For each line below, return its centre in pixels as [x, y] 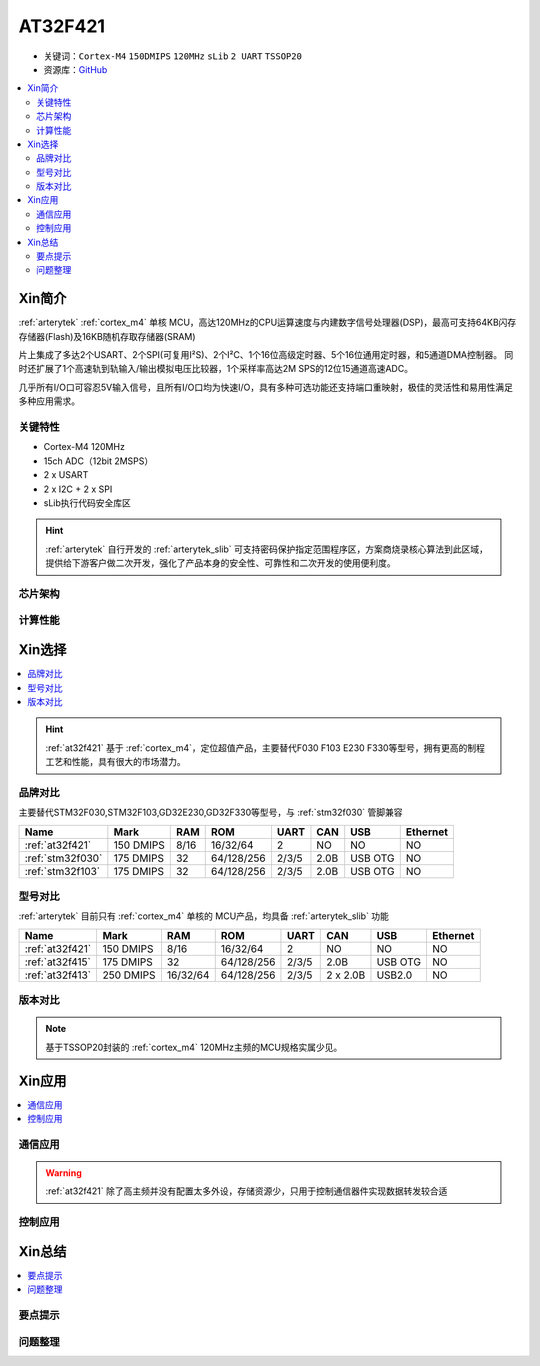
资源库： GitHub [75, 69]
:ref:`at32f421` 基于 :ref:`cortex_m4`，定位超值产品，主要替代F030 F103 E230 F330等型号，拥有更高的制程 [265, 747]
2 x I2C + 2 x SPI [78, 489]
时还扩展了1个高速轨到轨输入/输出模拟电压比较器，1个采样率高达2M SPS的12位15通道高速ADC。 [216, 369]
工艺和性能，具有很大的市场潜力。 [115, 762]
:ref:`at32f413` [58, 975]
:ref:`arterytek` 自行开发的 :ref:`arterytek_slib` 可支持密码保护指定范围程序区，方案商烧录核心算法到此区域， [267, 549]
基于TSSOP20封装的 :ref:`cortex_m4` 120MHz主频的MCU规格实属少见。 [194, 1047]
